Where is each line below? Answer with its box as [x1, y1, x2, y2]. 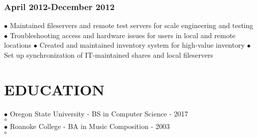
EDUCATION [4, 79, 105, 99]
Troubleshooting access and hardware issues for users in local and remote [10, 30, 236, 40]
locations [4, 40, 32, 50]
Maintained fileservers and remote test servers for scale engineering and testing [10, 20, 253, 31]
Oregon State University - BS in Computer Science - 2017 [10, 108, 188, 118]
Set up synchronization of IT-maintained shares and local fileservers [4, 50, 214, 60]
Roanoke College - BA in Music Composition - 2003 [10, 121, 170, 131]
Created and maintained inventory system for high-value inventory [39, 40, 245, 50]
